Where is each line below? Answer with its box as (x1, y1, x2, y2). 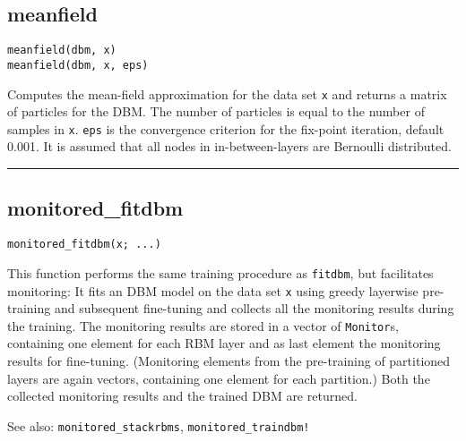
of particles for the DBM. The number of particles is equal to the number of (7, 102, 425, 121)
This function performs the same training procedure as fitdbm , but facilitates (7, 263, 434, 282)
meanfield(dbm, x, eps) (7, 58, 149, 72)
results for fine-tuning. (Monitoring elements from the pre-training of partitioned (7, 352, 451, 370)
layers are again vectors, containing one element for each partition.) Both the (7, 369, 430, 387)
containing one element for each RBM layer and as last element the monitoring (7, 334, 441, 352)
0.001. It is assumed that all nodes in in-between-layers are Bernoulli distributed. (7, 137, 452, 156)
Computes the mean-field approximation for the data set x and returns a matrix (7, 84, 447, 103)
